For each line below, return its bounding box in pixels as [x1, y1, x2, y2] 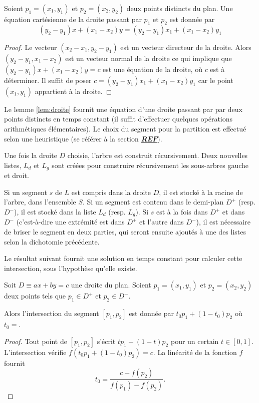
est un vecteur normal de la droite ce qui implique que [65, 52, 232, 63]
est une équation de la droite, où [103, 63, 202, 74]
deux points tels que [4, 290, 66, 301]
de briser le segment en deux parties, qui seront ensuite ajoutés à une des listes [4, 226, 246, 237]
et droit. [4, 170, 29, 180]
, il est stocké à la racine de [159, 186, 243, 197]
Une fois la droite [4, 150, 57, 160]
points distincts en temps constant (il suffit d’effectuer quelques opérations [4, 113, 233, 124]
